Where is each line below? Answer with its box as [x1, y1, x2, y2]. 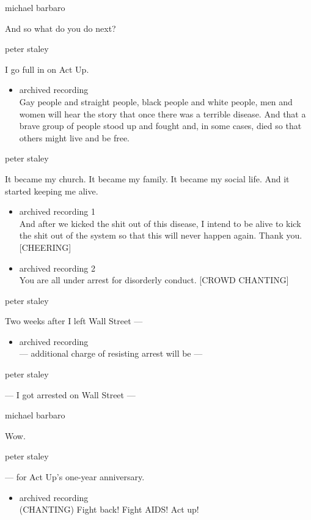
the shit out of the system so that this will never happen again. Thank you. [19, 229, 302, 242]
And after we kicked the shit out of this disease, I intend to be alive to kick [19, 217, 301, 229]
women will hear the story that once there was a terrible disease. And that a [19, 107, 306, 120]
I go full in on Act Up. [5, 62, 89, 75]
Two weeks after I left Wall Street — [5, 314, 143, 327]
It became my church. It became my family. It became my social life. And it [5, 172, 290, 185]
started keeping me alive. [5, 184, 98, 197]
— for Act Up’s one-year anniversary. [5, 470, 145, 483]
